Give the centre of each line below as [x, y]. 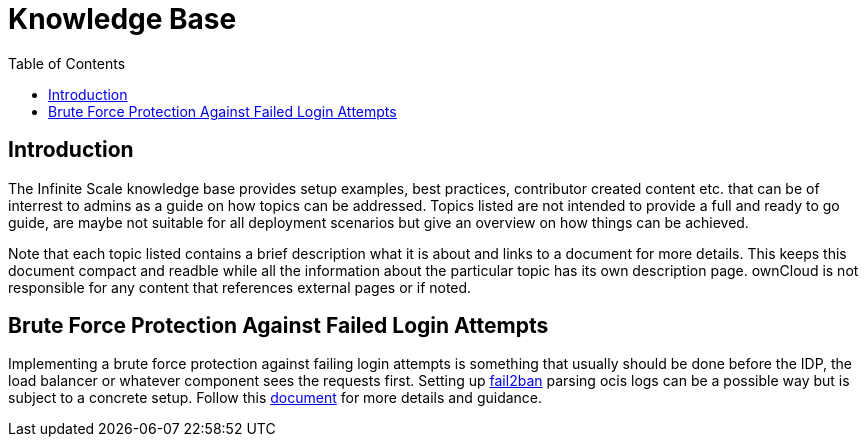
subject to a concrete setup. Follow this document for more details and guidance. [275, 398]
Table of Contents [67, 63]
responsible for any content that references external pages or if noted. [240, 287]
